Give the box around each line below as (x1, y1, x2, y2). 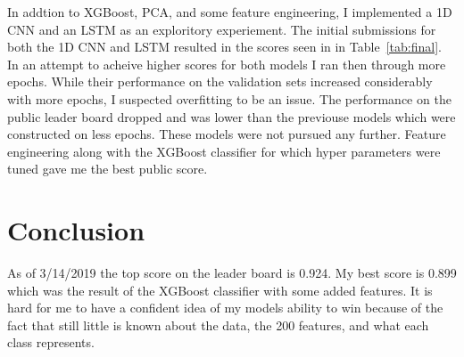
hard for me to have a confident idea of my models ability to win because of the (7, 298, 443, 317)
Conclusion (7, 212, 145, 248)
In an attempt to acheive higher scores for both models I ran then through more (7, 54, 446, 73)
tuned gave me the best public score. (7, 159, 208, 178)
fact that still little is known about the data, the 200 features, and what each (7, 315, 429, 334)
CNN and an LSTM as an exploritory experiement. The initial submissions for (7, 20, 436, 38)
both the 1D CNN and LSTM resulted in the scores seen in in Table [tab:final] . (7, 37, 442, 56)
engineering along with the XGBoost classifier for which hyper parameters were (7, 142, 441, 160)
